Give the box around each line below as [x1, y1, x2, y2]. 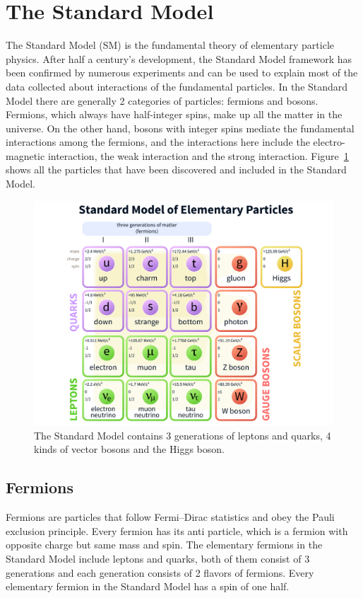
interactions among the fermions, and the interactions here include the [6, 134, 310, 149]
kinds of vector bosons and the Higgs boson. [34, 442, 225, 456]
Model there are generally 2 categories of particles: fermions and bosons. [6, 93, 319, 108]
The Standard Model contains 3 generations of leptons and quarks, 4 [34, 427, 331, 442]
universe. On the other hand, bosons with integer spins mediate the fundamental [6, 120, 355, 135]
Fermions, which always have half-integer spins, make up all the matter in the [6, 107, 343, 122]
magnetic [6, 148, 45, 163]
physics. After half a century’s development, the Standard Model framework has [6, 51, 352, 66]
